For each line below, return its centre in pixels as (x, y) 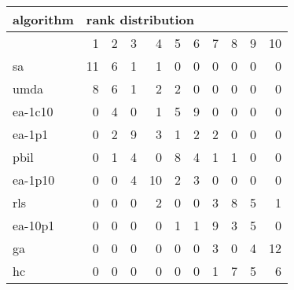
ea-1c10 (33, 111)
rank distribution (140, 19)
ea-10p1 (34, 225)
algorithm (43, 19)
